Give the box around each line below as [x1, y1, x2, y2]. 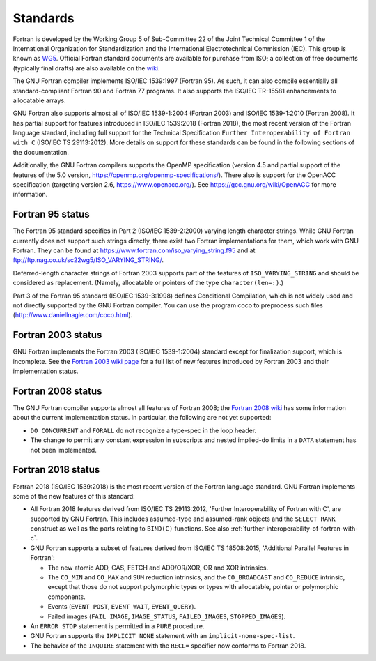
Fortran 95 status [13, 208, 90, 220]
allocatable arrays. [13, 96, 66, 105]
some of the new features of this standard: [13, 492, 135, 500]
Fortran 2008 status [13, 385, 102, 397]
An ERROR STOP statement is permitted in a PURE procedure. [30, 621, 205, 630]
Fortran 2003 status [13, 329, 102, 341]
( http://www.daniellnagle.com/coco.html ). [13, 311, 133, 319]
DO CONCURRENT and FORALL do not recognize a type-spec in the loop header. [30, 426, 257, 434]
